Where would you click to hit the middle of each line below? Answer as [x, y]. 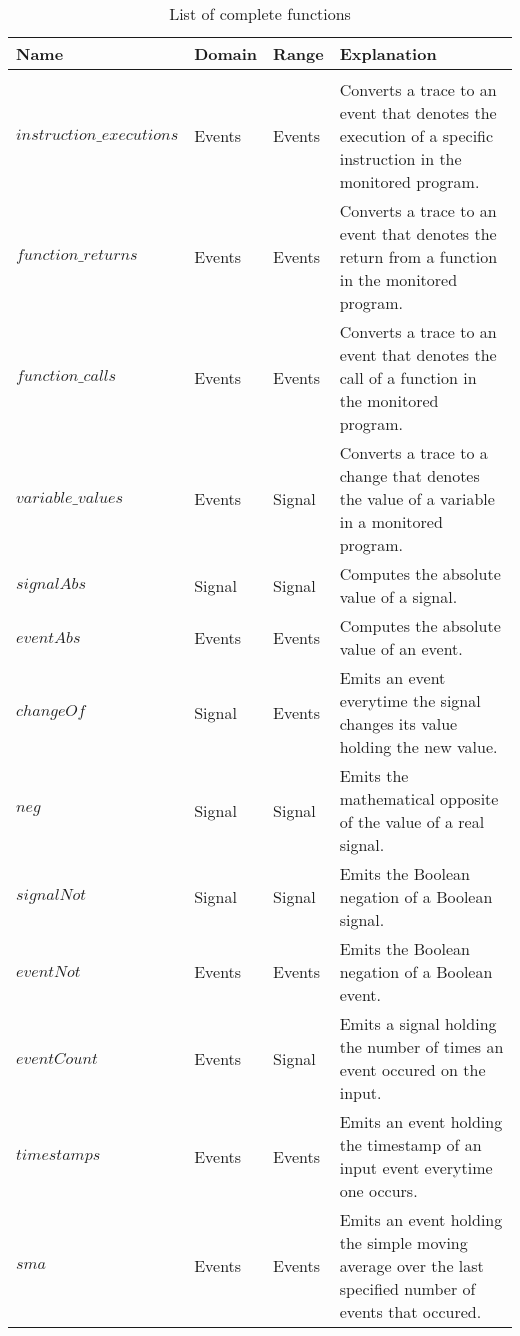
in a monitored [391, 521]
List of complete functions [260, 13]
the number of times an [421, 1046]
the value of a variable [417, 498]
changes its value [398, 723]
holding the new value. [418, 746]
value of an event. [401, 648]
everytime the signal [410, 700]
